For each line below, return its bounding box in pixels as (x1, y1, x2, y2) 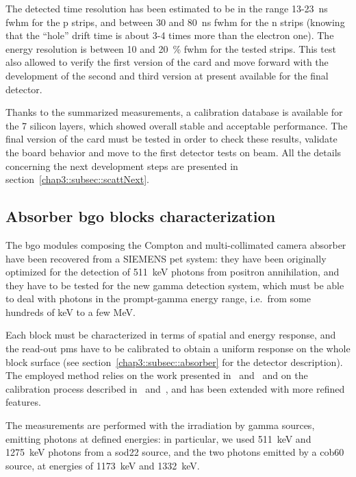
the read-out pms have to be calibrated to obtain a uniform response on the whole (5, 341, 351, 356)
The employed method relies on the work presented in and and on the (5, 368, 308, 382)
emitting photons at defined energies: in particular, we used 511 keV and (5, 431, 311, 445)
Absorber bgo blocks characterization (5, 206, 276, 227)
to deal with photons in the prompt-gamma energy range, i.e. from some (5, 291, 311, 306)
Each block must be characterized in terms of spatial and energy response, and (5, 328, 336, 342)
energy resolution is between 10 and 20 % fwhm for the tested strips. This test (5, 41, 336, 56)
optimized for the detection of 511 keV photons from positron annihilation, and (5, 265, 340, 279)
